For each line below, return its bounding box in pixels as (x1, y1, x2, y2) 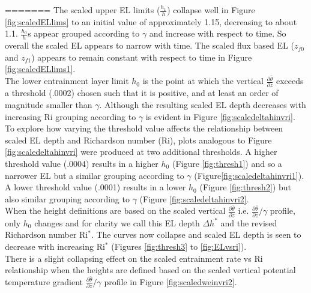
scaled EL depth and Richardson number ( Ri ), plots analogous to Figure (5, 133, 272, 146)
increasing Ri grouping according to (5, 110, 136, 122)
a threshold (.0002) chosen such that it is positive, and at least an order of (5, 86, 279, 99)
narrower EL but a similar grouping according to (5, 169, 184, 181)
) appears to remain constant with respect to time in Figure (31, 50, 252, 63)
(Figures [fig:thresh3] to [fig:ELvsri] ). (111, 240, 247, 252)
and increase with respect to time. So (149, 27, 286, 40)
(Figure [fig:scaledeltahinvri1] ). (194, 169, 304, 181)
